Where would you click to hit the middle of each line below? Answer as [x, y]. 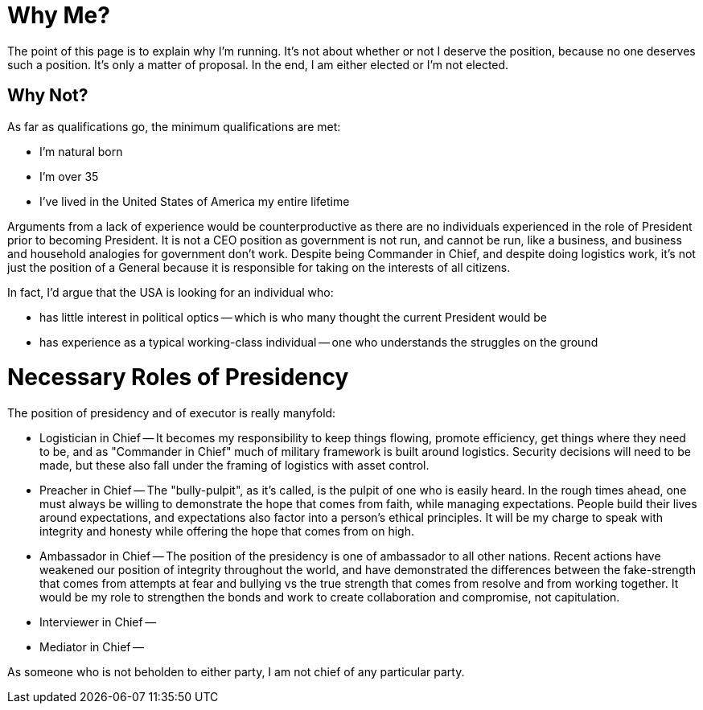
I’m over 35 [69, 176]
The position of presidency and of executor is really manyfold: [172, 413]
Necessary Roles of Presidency [178, 378]
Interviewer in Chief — [98, 622]
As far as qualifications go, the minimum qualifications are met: [174, 126]
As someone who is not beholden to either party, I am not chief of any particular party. [236, 672]
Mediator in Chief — [92, 647]
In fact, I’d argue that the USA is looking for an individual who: [171, 292]
